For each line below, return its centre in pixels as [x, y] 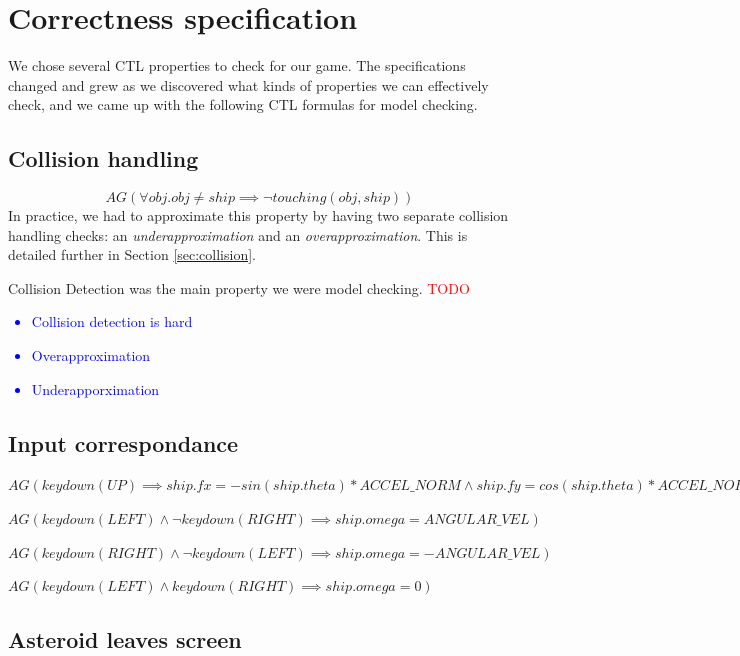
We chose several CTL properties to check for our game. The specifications [237, 65]
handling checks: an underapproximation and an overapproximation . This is [238, 234]
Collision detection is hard [112, 321]
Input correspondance [123, 442]
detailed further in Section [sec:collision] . [132, 254]
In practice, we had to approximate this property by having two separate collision [258, 215]
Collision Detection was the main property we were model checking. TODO [239, 287]
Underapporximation [95, 388]
